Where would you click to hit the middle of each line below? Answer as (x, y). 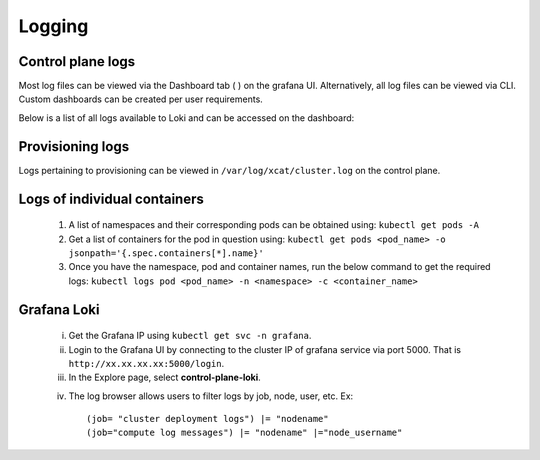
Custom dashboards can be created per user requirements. (141, 99)
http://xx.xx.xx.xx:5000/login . (146, 363)
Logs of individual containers (111, 198)
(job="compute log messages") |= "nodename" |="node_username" (244, 433)
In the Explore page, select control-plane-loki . (165, 377)
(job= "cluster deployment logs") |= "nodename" (207, 419)
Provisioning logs (74, 146)
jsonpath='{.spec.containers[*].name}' (166, 253)
